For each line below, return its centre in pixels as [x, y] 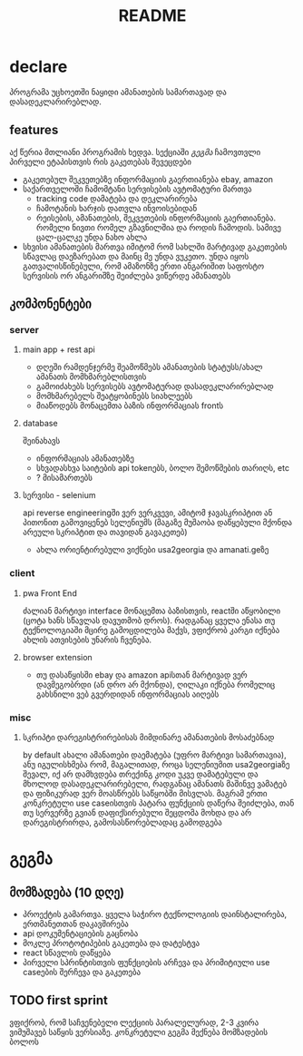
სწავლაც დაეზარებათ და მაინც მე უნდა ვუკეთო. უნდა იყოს [136, 256]
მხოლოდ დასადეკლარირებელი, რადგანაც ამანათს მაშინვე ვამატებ [155, 784]
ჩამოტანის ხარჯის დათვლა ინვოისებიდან [117, 208]
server [24, 330]
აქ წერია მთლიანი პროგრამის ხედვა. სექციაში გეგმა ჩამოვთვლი [135, 152]
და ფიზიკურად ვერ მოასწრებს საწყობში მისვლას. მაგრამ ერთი [145, 794]
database [40, 424]
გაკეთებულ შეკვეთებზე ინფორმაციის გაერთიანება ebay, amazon [148, 179]
